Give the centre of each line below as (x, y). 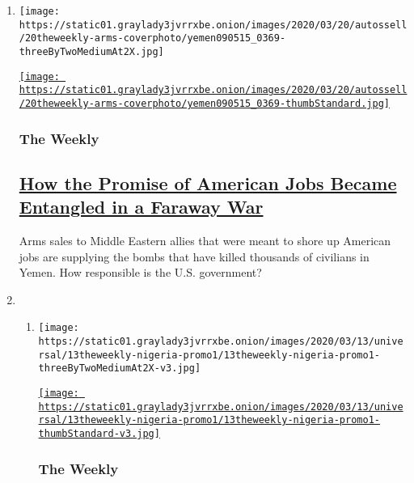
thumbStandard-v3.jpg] (99, 434)
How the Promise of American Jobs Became (208, 182)
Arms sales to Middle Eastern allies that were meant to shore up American (205, 241)
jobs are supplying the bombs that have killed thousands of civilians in (194, 256)
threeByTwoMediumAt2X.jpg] (91, 51)
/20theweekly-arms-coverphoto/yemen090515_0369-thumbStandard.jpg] (204, 103)
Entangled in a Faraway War (141, 207)
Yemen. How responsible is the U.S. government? (140, 272)
